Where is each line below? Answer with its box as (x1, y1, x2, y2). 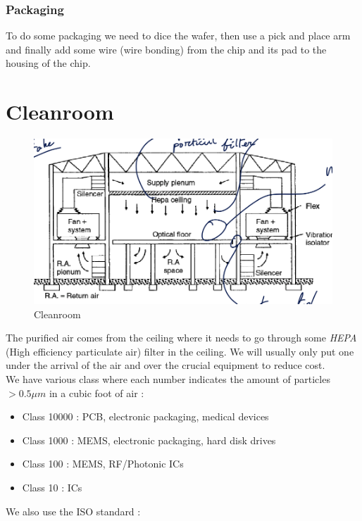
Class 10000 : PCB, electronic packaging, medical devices (22, 409, 269, 424)
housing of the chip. (6, 56, 91, 70)
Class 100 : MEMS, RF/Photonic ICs (22, 456, 184, 471)
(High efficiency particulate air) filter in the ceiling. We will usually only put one (6, 344, 354, 358)
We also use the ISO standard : (6, 503, 141, 518)
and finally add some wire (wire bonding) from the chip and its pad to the (6, 42, 327, 56)
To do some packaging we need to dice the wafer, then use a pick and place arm (6, 28, 351, 43)
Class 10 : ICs (22, 479, 82, 494)
